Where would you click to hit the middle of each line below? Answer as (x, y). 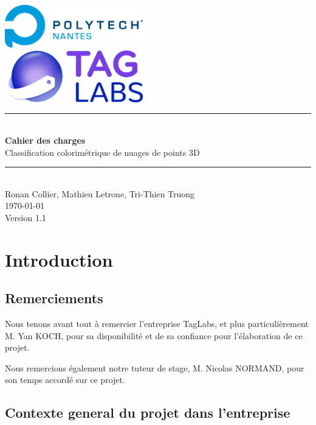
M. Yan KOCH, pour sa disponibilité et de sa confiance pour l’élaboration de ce (154, 335)
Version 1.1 (26, 217)
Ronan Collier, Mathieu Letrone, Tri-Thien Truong (100, 193)
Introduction (59, 259)
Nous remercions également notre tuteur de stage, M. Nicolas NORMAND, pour (155, 367)
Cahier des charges (45, 140)
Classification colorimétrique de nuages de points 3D (102, 152)
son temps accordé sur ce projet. (65, 380)
